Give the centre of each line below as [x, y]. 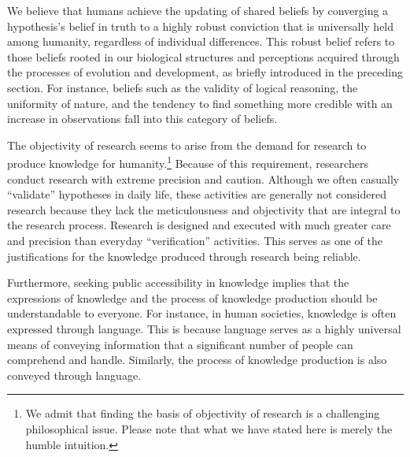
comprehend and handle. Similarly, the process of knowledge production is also [197, 360]
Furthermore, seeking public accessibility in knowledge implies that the [178, 282]
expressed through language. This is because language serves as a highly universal [204, 328]
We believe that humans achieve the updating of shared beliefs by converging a [198, 10]
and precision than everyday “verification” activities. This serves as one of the [195, 240]
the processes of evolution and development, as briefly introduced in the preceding [205, 72]
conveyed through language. [74, 375]
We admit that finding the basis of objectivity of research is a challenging [203, 413]
